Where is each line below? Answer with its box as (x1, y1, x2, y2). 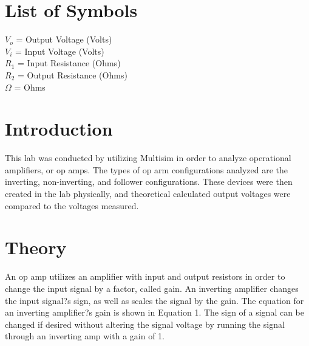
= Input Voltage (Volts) (15, 44, 104, 57)
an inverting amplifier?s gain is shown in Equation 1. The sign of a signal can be (5, 306, 305, 319)
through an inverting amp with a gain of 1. (5, 330, 165, 342)
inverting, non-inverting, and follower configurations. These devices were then (5, 175, 293, 188)
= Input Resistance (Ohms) (17, 57, 121, 69)
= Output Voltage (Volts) (16, 33, 112, 46)
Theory (5, 235, 67, 260)
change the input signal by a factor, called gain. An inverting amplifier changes (5, 282, 299, 294)
